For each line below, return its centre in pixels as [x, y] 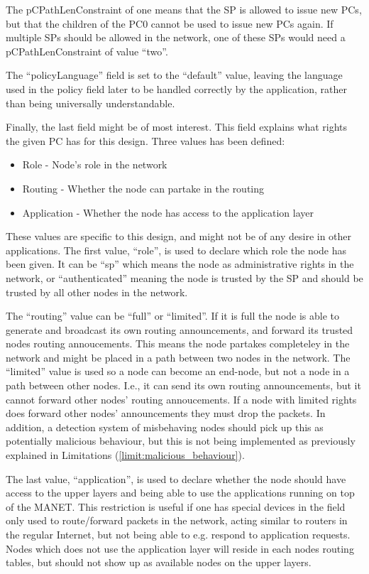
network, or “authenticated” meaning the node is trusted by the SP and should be [184, 277]
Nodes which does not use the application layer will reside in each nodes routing [180, 548]
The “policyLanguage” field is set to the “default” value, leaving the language [174, 75]
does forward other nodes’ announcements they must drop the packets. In [166, 413]
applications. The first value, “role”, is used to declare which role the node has [176, 250]
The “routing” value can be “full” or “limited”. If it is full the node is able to [173, 316]
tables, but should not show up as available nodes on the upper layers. [159, 562]
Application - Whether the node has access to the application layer [168, 212]
